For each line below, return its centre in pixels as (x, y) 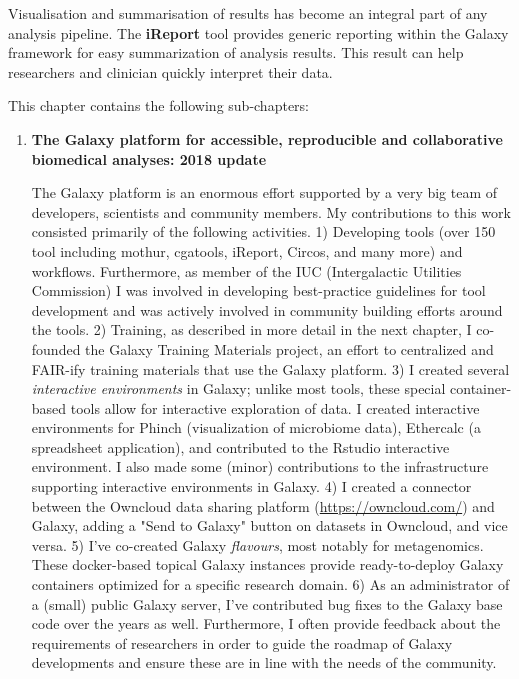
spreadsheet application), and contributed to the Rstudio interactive (240, 446)
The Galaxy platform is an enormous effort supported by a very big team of (264, 192)
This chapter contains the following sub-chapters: (158, 105)
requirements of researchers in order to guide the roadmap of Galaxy (242, 642)
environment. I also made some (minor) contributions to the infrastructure (260, 466)
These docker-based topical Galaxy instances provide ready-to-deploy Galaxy (267, 564)
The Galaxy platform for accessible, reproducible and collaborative (267, 138)
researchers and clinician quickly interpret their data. (170, 71)
